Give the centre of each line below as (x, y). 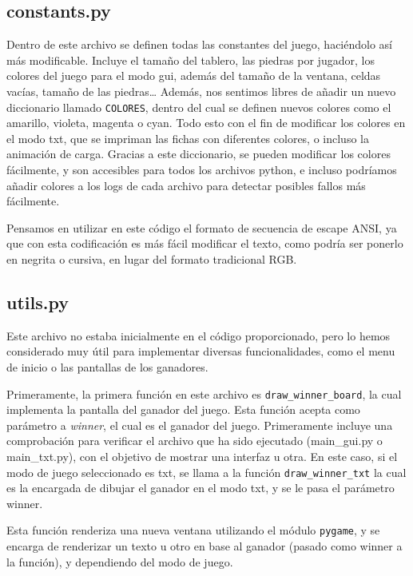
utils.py (38, 302)
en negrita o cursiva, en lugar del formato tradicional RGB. (152, 258)
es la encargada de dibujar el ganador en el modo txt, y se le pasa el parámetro (201, 488)
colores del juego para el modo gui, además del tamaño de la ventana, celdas (194, 75)
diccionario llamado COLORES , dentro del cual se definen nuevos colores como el (199, 107)
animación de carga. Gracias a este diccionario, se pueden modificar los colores (199, 154)
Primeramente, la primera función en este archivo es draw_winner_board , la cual (204, 393)
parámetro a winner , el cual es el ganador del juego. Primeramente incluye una (200, 425)
